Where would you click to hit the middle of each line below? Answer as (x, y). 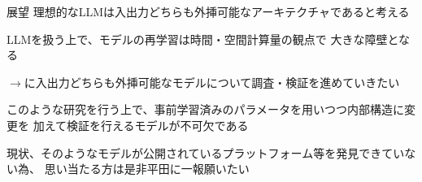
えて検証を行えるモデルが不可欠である (146, 125)
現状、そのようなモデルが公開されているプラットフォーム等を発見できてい (206, 152)
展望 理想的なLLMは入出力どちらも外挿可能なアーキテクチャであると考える (208, 11)
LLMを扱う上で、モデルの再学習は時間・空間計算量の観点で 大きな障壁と (203, 39)
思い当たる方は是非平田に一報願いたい (147, 169)
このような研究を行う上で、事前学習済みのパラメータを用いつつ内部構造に (206, 109)
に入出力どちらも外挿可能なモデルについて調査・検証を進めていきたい (212, 82)
